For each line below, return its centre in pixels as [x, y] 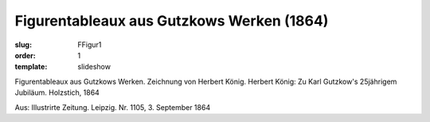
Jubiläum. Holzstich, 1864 [57, 92]
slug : [23, 45]
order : [25, 55]
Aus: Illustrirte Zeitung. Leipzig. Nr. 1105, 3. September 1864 [113, 107]
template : [31, 67]
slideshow [94, 67]
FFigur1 [90, 45]
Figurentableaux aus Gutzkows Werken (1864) [172, 21]
